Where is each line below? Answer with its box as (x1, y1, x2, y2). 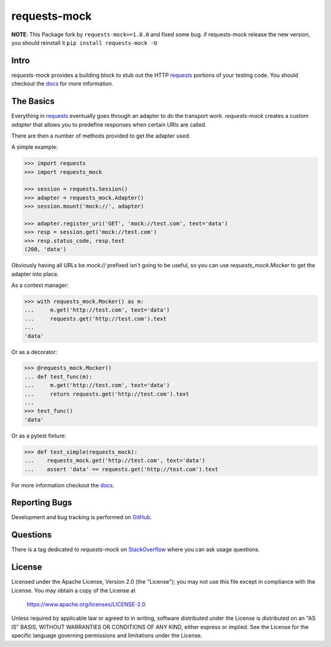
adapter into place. (11, 270, 59, 278)
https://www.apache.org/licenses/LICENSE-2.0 (26, 601, 146, 608)
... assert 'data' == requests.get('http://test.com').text (24, 466, 219, 473)
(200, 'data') (24, 246, 67, 253)
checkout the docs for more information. (11, 80, 113, 87)
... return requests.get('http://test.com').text (24, 390, 189, 398)
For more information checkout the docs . (11, 481, 115, 488)
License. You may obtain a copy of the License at (11, 587, 136, 594)
